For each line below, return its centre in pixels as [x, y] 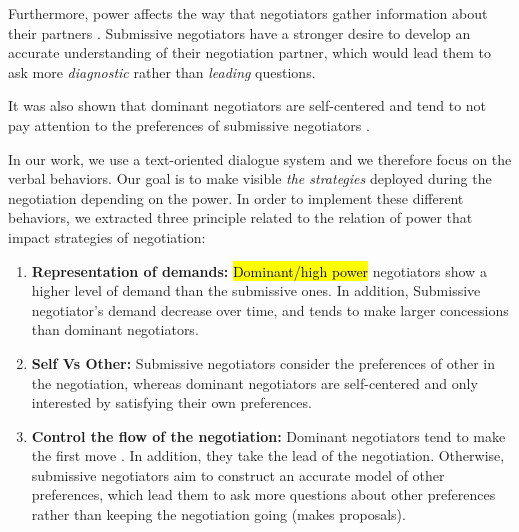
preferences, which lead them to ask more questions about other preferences [263, 494]
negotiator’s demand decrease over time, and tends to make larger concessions [270, 309]
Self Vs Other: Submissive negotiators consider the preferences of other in [263, 362]
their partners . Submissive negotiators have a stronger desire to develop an [239, 32]
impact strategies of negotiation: [107, 236]
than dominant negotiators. [115, 329]
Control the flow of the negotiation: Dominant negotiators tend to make [268, 435]
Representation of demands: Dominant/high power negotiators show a [259, 270]
